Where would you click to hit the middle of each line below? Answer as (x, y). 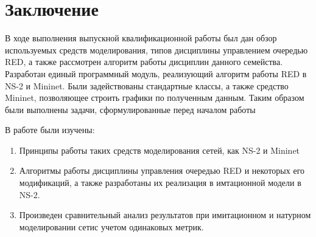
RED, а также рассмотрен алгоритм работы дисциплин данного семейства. (144, 62)
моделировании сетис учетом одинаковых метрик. (111, 226)
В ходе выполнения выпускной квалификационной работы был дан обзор (141, 38)
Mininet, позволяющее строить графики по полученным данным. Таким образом (155, 98)
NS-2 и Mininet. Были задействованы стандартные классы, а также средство (147, 85)
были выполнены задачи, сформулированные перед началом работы (130, 109)
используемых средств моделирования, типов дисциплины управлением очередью (156, 50)
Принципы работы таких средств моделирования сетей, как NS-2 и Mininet (160, 150)
